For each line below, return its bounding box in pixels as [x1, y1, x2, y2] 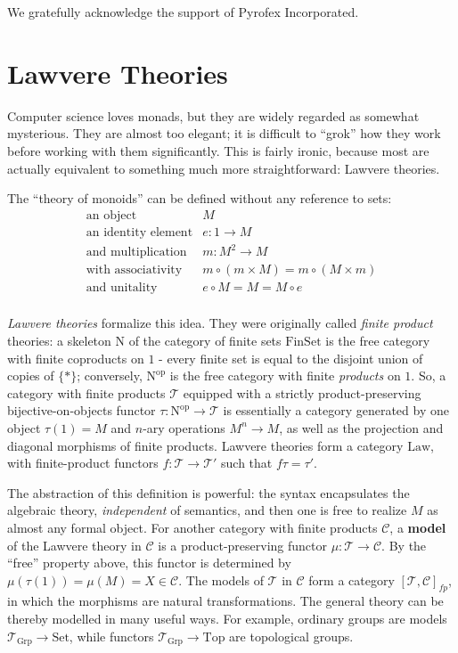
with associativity [86, 264, 183, 277]
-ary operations [143, 418, 225, 437]
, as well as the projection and [279, 418, 444, 437]
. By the [381, 535, 427, 554]
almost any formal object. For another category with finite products [7, 518, 378, 536]
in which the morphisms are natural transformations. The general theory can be [7, 592, 444, 610]
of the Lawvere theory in [7, 535, 142, 554]
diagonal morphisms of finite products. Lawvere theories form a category [7, 436, 404, 454]
